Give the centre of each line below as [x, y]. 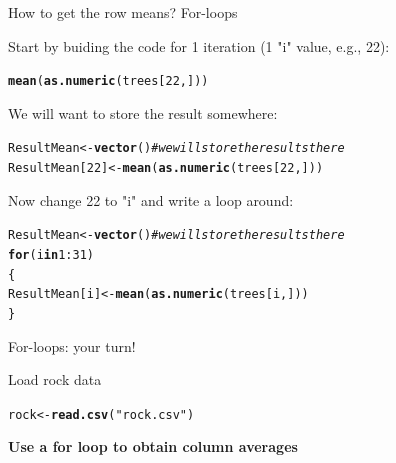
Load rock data [55, 379]
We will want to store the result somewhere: [143, 112]
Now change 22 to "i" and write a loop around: [151, 199]
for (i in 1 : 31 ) [51, 255]
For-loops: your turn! [72, 345]
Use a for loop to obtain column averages [153, 446]
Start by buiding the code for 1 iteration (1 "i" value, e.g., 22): [199, 45]
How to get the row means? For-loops [123, 12]
